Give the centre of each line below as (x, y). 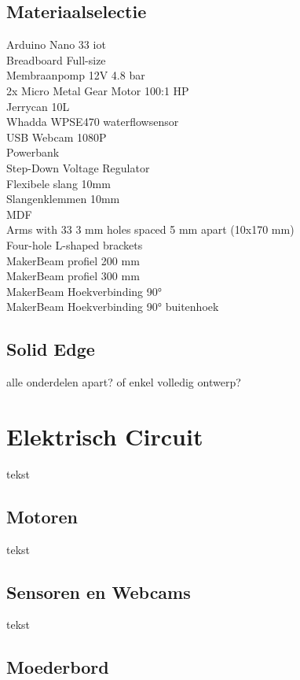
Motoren (42, 516)
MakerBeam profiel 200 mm (73, 260)
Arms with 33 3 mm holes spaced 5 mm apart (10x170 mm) (150, 229)
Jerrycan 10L (38, 106)
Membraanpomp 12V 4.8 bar (76, 75)
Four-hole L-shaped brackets (75, 244)
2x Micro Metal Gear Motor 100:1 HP (98, 90)
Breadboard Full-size (56, 59)
